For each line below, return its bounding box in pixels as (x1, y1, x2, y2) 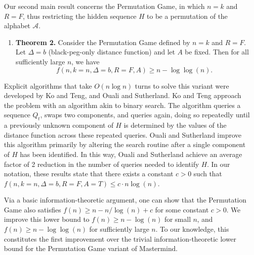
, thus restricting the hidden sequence (23, 10, 137, 21)
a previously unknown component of (4, 120, 114, 130)
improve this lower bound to (4, 214, 89, 224)
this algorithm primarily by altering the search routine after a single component (4, 139, 246, 150)
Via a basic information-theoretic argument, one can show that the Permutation (4, 195, 247, 205)
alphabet (4, 20, 31, 31)
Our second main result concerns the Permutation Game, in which (4, 1, 205, 11)
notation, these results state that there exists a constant (4, 168, 173, 179)
